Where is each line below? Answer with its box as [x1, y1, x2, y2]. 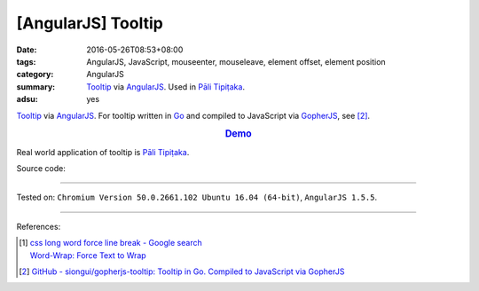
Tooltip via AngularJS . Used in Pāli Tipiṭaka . [86, 81, 246, 92]
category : [16, 69, 54, 80]
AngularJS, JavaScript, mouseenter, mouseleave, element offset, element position [86, 56, 386, 67]
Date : [16, 44, 37, 55]
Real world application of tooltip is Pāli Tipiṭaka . [16, 146, 190, 157]
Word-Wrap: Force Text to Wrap [29, 249, 146, 261]
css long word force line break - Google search [29, 238, 203, 248]
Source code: [16, 162, 66, 173]
